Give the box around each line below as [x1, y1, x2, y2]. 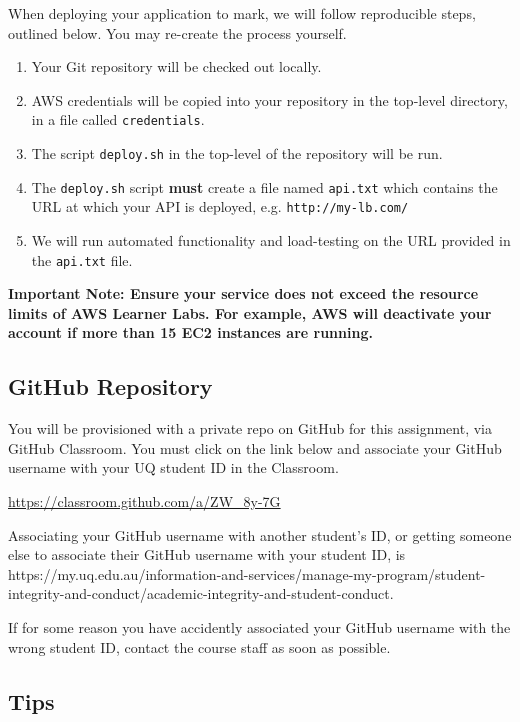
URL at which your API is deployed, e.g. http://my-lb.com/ [31, 196, 409, 217]
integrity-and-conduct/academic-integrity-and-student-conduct [8, 583, 390, 604]
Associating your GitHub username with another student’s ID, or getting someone [8, 524, 512, 545]
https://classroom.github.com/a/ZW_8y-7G [8, 491, 281, 512]
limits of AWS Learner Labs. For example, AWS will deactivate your [8, 302, 492, 323]
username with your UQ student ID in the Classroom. [8, 457, 339, 478]
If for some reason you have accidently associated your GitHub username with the [8, 616, 511, 637]
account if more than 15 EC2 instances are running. [8, 322, 373, 343]
